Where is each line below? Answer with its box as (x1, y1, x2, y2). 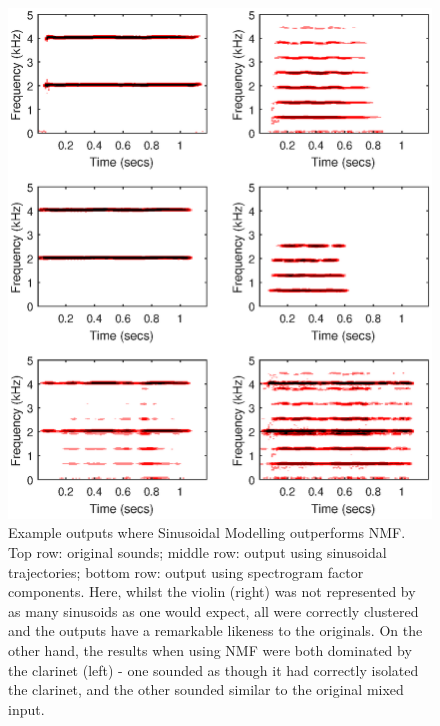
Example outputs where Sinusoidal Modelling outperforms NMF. (8, 522, 406, 543)
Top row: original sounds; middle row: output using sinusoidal (8, 541, 387, 562)
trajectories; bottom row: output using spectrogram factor (8, 561, 364, 582)
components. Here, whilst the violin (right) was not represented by (8, 581, 416, 602)
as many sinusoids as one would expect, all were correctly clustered (8, 600, 419, 621)
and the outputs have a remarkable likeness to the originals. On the (8, 620, 423, 641)
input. (8, 698, 45, 719)
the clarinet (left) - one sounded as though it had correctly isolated (8, 659, 419, 680)
